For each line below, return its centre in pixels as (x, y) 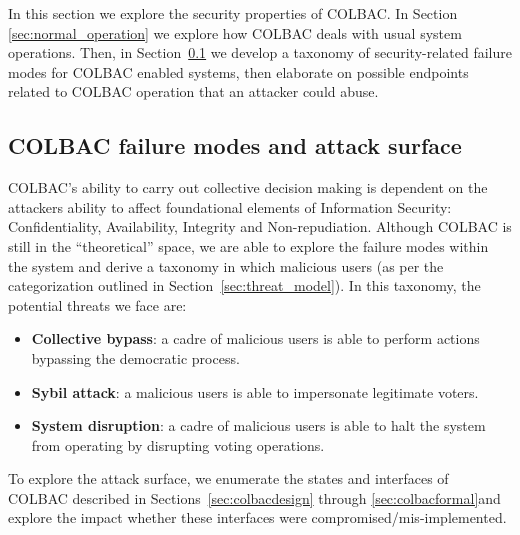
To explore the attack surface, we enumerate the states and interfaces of (228, 478)
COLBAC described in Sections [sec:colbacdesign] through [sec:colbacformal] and (254, 497)
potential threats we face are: (97, 304)
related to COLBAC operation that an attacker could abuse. (193, 91)
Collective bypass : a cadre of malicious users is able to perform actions (255, 338)
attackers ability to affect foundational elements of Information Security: (230, 206)
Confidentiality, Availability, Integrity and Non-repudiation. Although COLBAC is (260, 226)
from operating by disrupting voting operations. (178, 444)
